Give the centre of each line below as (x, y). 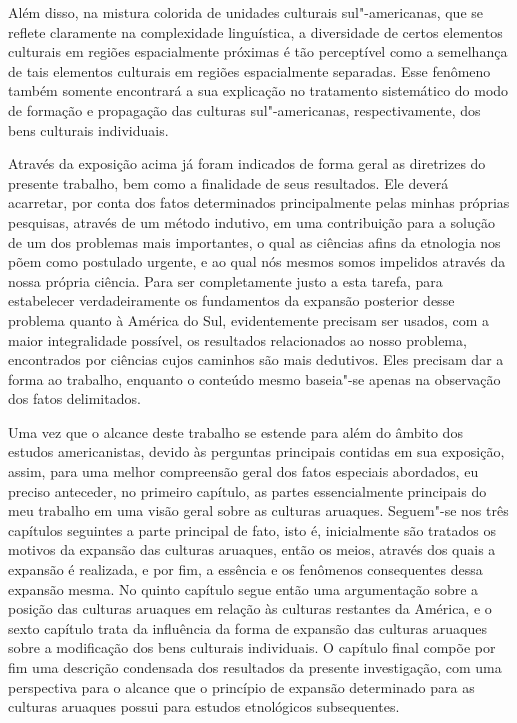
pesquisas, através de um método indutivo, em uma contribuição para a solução (251, 221)
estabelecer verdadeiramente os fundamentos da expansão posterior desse (231, 300)
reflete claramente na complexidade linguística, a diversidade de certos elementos (255, 31)
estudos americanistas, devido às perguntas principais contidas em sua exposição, (256, 451)
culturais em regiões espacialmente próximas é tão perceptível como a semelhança (258, 51)
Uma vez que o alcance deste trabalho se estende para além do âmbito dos (235, 431)
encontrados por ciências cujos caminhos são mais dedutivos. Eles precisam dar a (256, 359)
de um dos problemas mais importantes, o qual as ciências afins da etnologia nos (254, 241)
